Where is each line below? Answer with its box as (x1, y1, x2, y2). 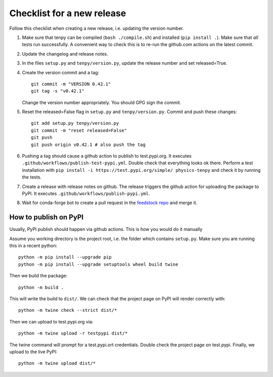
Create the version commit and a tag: (22, 69, 100, 75)
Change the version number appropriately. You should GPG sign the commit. (22, 99, 181, 106)
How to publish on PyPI (9, 213, 83, 222)
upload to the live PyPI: (9, 349, 58, 355)
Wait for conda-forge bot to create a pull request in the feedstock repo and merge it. (22, 200, 198, 206)
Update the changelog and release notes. (22, 51, 108, 57)
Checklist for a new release (9, 8, 126, 19)
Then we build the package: (9, 273, 68, 279)
